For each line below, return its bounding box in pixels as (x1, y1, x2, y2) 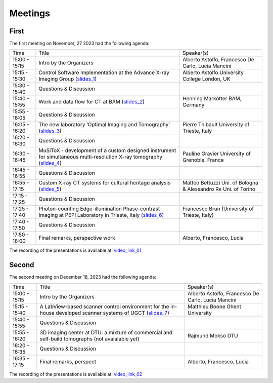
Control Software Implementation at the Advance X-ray (38, 69, 169, 76)
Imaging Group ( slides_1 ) (38, 75, 97, 83)
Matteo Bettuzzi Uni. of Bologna (182, 179, 258, 186)
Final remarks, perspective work (38, 235, 116, 242)
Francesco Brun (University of (182, 205, 254, 212)
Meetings (9, 8, 51, 19)
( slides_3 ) (38, 127, 62, 134)
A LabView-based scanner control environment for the (39, 303, 169, 310)
